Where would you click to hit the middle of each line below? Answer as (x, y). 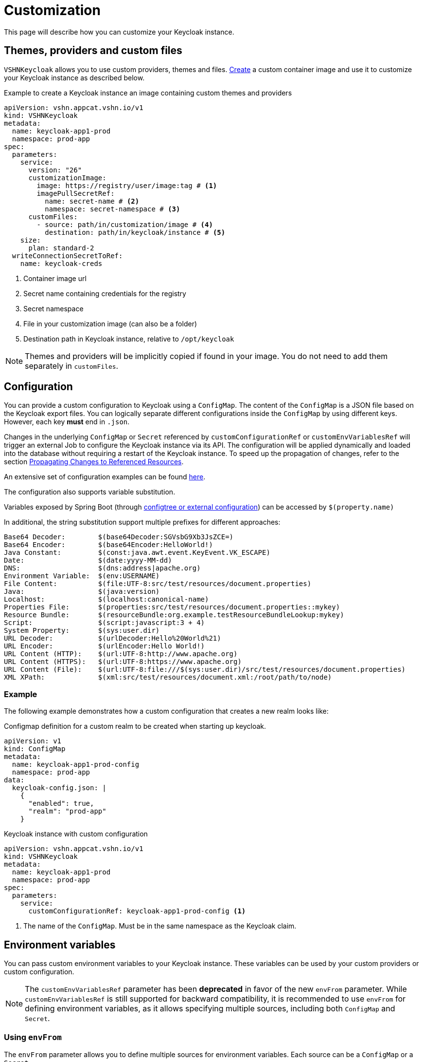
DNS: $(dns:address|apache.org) (102, 568)
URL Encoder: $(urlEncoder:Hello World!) (105, 646)
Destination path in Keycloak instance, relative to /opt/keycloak (129, 339)
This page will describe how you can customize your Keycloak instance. (119, 32)
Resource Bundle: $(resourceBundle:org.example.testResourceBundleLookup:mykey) (174, 615)
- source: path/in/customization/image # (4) (125, 224)
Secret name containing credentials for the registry (105, 293)
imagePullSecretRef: (76, 193)
